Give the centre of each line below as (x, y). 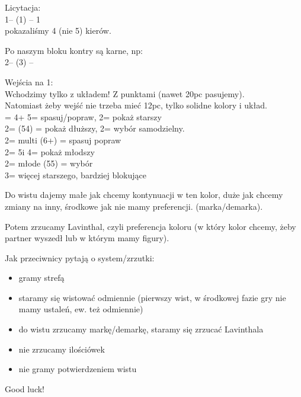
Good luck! (25, 388)
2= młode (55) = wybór (49, 163)
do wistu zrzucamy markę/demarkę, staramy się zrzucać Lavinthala (141, 329)
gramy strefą (41, 278)
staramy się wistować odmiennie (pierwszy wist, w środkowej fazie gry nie (152, 297)
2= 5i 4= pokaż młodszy (50, 151)
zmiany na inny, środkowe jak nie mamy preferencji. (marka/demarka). (134, 206)
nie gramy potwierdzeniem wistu (78, 369)
